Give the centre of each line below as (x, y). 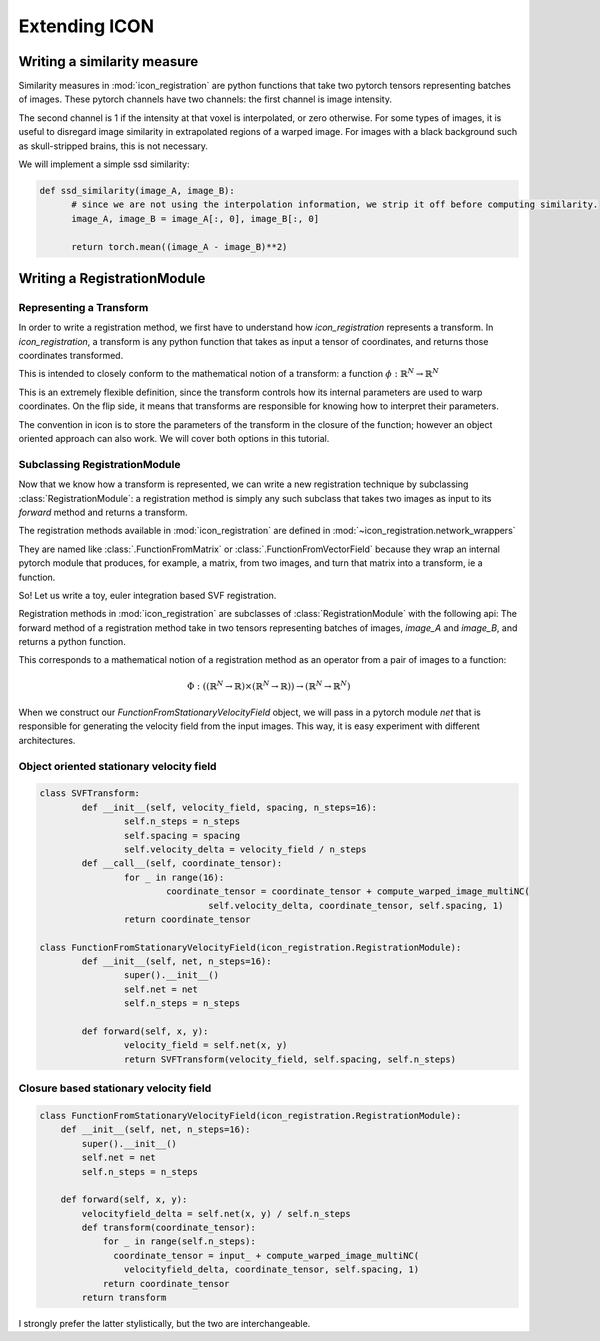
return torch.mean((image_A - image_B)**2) (179, 246)
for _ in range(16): (174, 877)
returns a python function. (72, 642)
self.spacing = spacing (181, 835)
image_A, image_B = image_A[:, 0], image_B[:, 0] (195, 218)
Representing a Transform (83, 307)
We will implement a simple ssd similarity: (104, 164)
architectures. (47, 740)
